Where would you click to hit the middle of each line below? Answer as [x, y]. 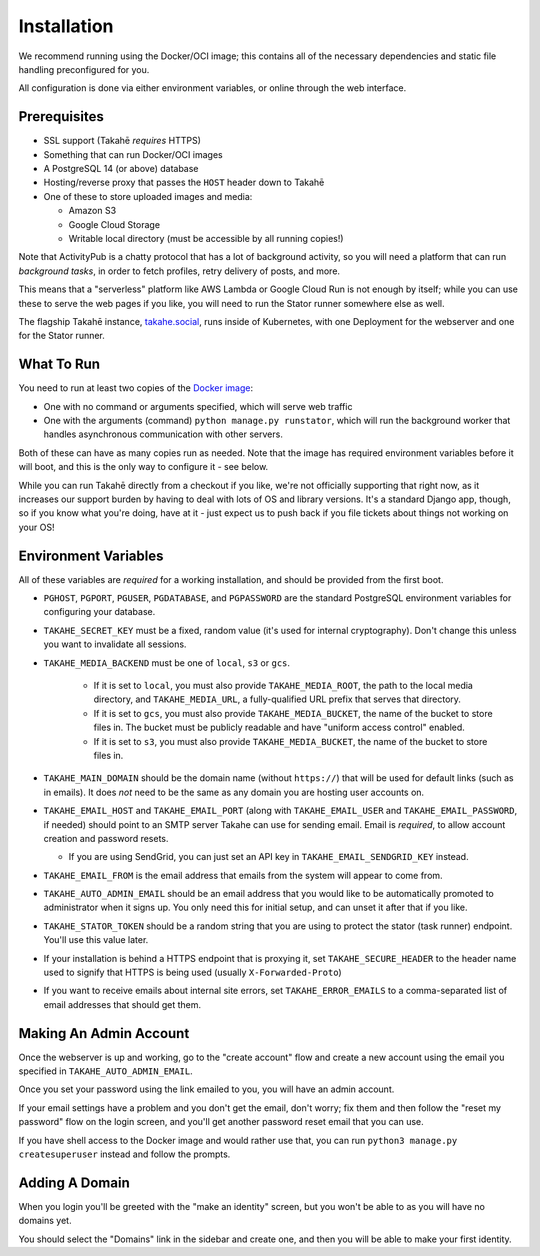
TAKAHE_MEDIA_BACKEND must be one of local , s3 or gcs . [166, 662]
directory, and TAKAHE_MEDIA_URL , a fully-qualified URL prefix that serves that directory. [277, 699]
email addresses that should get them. [122, 1004]
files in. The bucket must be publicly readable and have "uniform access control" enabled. [279, 727]
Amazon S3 [92, 211]
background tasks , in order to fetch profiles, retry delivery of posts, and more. [179, 271]
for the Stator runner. [61, 336]
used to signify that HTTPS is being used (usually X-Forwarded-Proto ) [192, 972]
